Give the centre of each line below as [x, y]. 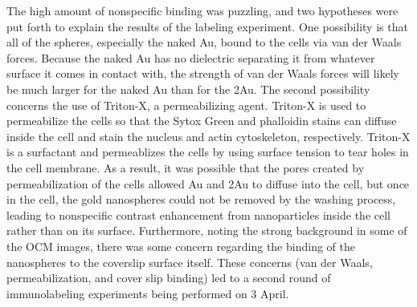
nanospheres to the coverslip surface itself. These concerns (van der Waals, [190, 262]
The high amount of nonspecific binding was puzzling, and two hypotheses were [202, 10]
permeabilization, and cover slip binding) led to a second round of [169, 278]
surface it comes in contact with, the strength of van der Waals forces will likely [203, 73]
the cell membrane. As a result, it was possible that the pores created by [186, 167]
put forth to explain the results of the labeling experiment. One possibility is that [207, 26]
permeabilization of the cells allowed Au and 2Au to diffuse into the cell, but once [208, 183]
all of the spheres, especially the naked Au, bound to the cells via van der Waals [204, 42]
